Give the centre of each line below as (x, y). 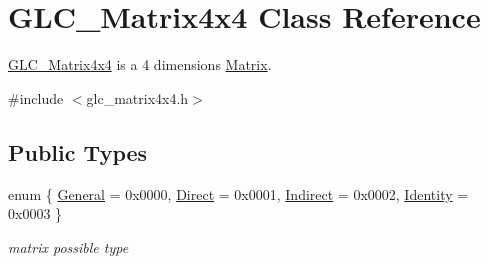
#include (36, 97)
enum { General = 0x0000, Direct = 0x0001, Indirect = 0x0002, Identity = (238, 193)
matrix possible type (68, 246)
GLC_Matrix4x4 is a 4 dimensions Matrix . (140, 64)
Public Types (78, 151)
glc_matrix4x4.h (137, 97)
